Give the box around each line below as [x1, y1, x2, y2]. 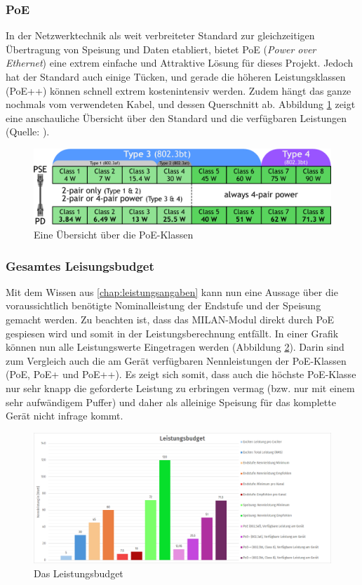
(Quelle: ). [6, 124, 50, 139]
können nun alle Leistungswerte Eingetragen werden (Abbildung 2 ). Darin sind [6, 339, 344, 354]
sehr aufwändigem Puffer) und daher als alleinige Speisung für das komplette [6, 394, 336, 409]
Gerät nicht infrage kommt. [6, 408, 123, 423]
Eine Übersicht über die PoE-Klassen [34, 227, 194, 242]
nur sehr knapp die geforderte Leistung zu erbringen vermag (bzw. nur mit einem [6, 381, 355, 396]
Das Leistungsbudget [34, 565, 123, 580]
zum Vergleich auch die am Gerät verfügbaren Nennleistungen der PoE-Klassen [6, 353, 347, 368]
